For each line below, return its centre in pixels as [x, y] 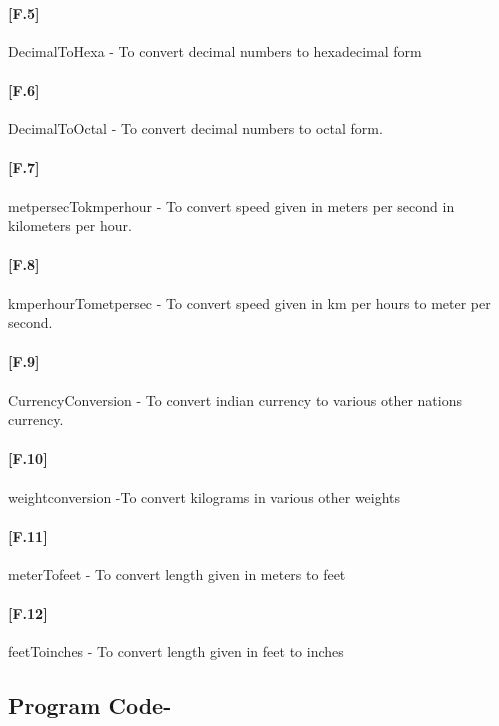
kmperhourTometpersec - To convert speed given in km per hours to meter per [249, 302]
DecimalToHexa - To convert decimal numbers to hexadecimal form [215, 50]
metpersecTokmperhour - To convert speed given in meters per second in [231, 205]
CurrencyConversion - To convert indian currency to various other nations [235, 399]
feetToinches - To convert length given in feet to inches [176, 651]
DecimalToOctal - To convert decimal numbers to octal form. [195, 128]
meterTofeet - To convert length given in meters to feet [177, 573]
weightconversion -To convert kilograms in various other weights [204, 496]
